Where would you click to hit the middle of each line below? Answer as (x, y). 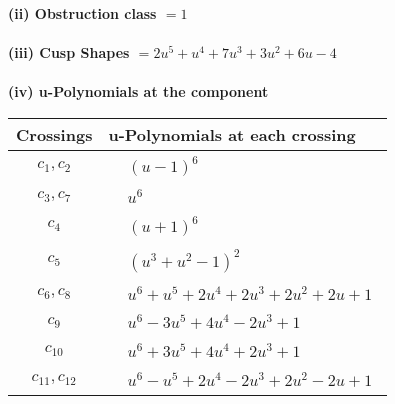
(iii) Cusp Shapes (69, 52)
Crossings (54, 134)
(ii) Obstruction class (82, 13)
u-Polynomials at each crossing (232, 134)
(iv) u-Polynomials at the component (138, 91)
